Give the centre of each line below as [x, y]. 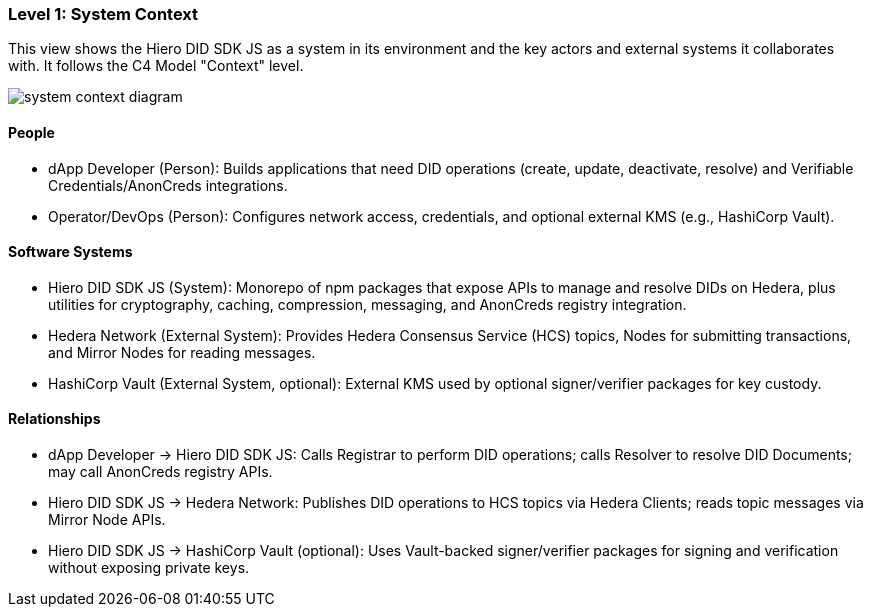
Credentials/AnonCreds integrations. [168, 185]
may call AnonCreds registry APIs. [160, 472]
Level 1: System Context [103, 14]
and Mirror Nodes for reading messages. [182, 352]
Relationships [54, 419]
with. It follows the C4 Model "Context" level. [156, 66]
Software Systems [70, 252]
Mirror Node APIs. [107, 520]
